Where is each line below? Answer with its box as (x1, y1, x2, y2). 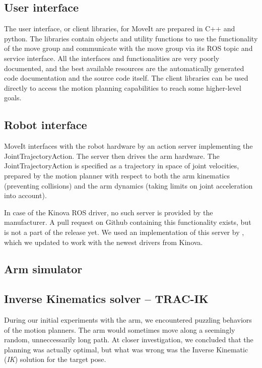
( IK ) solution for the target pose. (4, 354, 106, 364)
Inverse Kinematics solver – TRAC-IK (4, 291, 209, 306)
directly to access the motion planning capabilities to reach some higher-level (4, 82, 241, 93)
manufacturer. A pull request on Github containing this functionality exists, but (4, 217, 251, 227)
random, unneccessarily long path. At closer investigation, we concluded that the (4, 334, 253, 345)
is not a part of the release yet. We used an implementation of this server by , (4, 226, 244, 237)
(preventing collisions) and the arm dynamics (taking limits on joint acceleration (4, 180, 253, 191)
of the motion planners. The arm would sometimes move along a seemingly (4, 324, 235, 335)
